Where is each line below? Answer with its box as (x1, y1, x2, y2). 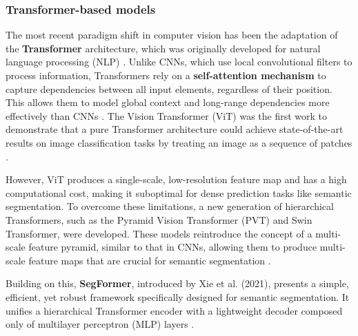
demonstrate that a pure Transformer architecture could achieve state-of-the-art (6, 122, 344, 136)
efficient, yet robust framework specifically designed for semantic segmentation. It (6, 289, 350, 304)
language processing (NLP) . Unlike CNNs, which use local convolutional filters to (6, 54, 352, 69)
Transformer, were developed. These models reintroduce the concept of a (6, 226, 312, 240)
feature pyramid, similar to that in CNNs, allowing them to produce (28, 240, 317, 254)
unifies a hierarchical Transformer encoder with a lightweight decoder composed (6, 303, 343, 317)
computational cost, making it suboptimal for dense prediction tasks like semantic (6, 185, 352, 200)
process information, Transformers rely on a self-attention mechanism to (6, 68, 326, 82)
